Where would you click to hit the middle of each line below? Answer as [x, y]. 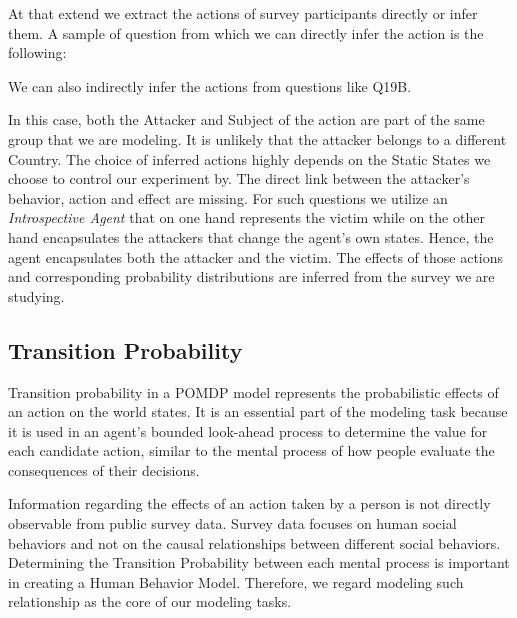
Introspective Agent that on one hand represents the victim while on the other [246, 217]
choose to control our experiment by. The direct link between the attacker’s [239, 178]
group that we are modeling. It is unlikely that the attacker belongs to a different [257, 138]
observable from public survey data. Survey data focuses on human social [232, 523]
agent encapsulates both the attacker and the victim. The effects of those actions [256, 256]
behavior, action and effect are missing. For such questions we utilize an [228, 197]
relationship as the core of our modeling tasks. [150, 601]
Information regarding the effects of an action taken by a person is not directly [249, 503]
